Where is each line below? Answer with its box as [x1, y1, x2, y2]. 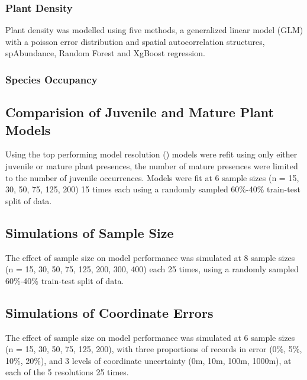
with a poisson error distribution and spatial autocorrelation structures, [5, 35, 265, 47]
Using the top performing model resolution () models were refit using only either [5, 148, 298, 160]
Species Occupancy [5, 72, 98, 86]
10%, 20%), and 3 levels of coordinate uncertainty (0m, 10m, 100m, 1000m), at [5, 354, 292, 366]
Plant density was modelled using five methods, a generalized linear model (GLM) [5, 24, 303, 36]
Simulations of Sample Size [5, 223, 174, 241]
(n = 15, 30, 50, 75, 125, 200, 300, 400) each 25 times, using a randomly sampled [5, 263, 299, 275]
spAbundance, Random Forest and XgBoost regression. [5, 47, 205, 59]
